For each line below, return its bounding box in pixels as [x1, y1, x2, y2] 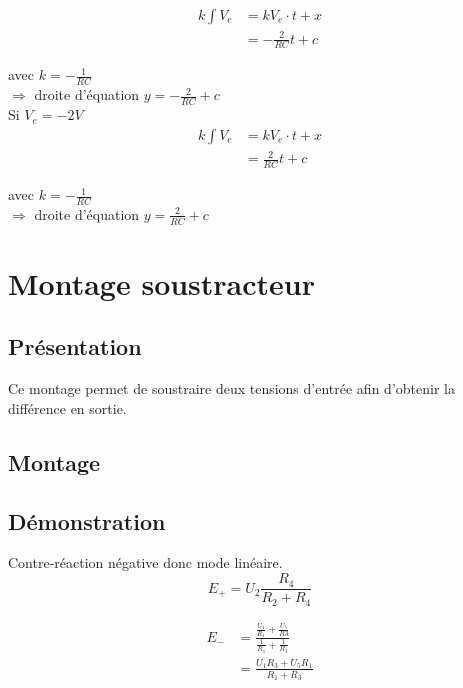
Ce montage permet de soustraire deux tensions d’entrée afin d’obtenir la [8, 378, 455, 399]
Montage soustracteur [8, 262, 316, 303]
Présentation [8, 331, 142, 362]
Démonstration [8, 505, 166, 536]
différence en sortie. [8, 397, 127, 418]
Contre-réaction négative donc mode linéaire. [8, 552, 283, 573]
